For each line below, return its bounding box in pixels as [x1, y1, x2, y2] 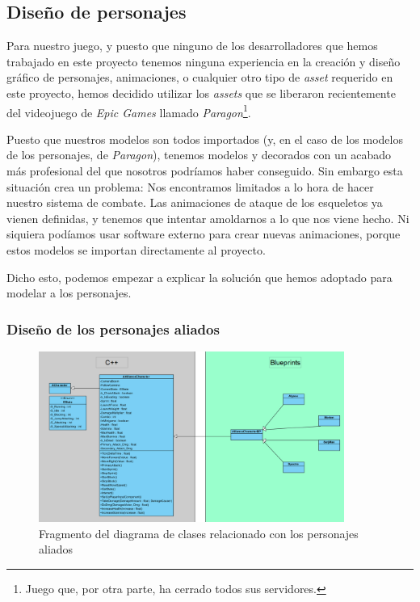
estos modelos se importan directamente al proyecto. [6, 241, 266, 258]
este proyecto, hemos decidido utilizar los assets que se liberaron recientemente [6, 84, 396, 101]
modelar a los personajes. [6, 284, 132, 301]
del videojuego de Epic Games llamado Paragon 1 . [6, 101, 251, 120]
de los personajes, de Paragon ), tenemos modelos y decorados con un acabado [6, 146, 392, 163]
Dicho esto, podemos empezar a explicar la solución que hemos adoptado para [6, 268, 393, 285]
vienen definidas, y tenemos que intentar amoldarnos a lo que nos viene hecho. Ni [6, 209, 409, 226]
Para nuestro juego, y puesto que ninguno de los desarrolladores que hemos [6, 37, 378, 54]
